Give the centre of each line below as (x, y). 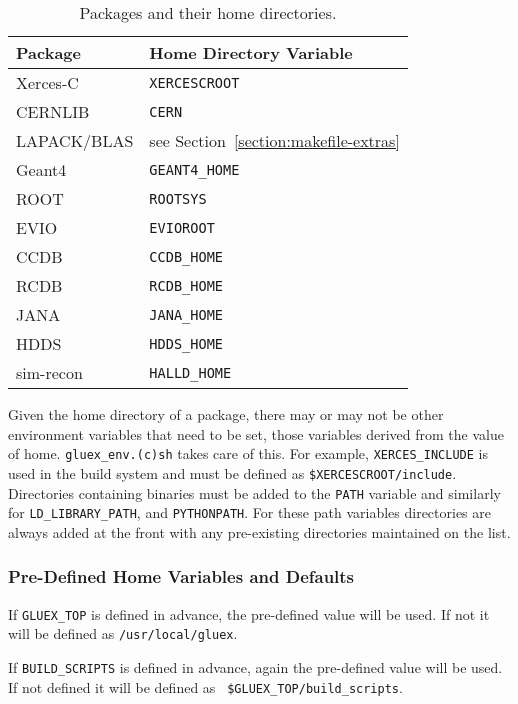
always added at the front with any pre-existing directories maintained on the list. (259, 531)
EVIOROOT (182, 227)
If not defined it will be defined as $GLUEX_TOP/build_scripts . (205, 686)
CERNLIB (53, 111)
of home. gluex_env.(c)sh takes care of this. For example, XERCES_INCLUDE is (248, 453)
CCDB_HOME (186, 256)
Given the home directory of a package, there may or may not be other (226, 414)
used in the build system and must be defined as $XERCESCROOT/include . (232, 472)
